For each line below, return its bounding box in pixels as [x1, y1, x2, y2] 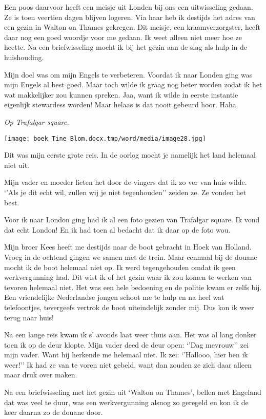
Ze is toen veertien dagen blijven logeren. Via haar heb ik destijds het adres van [4, 11, 255, 22]
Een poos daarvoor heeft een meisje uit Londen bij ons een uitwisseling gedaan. [4, 2, 253, 12]
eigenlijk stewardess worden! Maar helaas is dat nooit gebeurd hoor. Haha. [4, 99, 238, 110]
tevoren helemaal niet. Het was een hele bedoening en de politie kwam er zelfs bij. [4, 281, 262, 292]
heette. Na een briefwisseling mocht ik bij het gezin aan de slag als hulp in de [4, 42, 247, 52]
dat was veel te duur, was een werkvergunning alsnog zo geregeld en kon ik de [4, 396, 249, 407]
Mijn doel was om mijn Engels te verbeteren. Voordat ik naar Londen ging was [4, 69, 253, 80]
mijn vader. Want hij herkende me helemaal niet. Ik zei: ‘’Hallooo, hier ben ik [4, 349, 248, 360]
